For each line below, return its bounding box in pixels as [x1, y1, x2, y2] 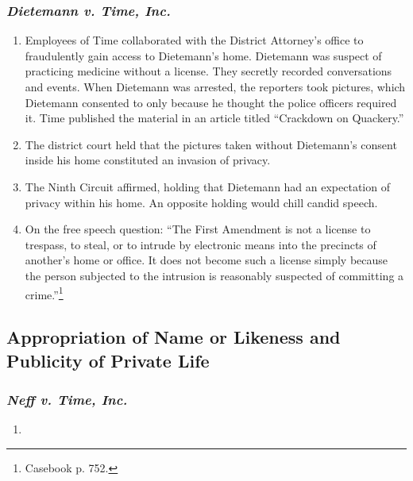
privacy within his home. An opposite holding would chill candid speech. [25, 194, 378, 210]
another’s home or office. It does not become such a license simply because [25, 252, 388, 268]
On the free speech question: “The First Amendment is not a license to [25, 221, 371, 237]
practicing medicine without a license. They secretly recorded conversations [25, 63, 392, 79]
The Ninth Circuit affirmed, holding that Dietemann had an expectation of [25, 178, 390, 194]
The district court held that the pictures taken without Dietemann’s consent [25, 136, 397, 152]
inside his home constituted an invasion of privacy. [25, 152, 271, 168]
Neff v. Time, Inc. [6, 389, 128, 409]
